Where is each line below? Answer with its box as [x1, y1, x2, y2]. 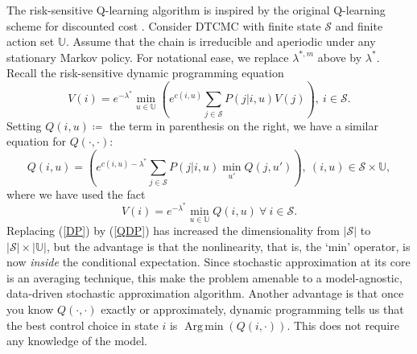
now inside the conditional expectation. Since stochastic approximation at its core [6, 253, 411, 270]
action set [6, 33, 55, 50]
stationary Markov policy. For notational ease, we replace [6, 48, 289, 65]
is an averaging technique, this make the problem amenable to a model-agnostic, [6, 269, 403, 286]
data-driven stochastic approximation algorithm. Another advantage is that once [6, 285, 404, 302]
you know [6, 301, 54, 318]
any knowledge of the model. [6, 332, 147, 349]
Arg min [184, 320, 224, 332]
